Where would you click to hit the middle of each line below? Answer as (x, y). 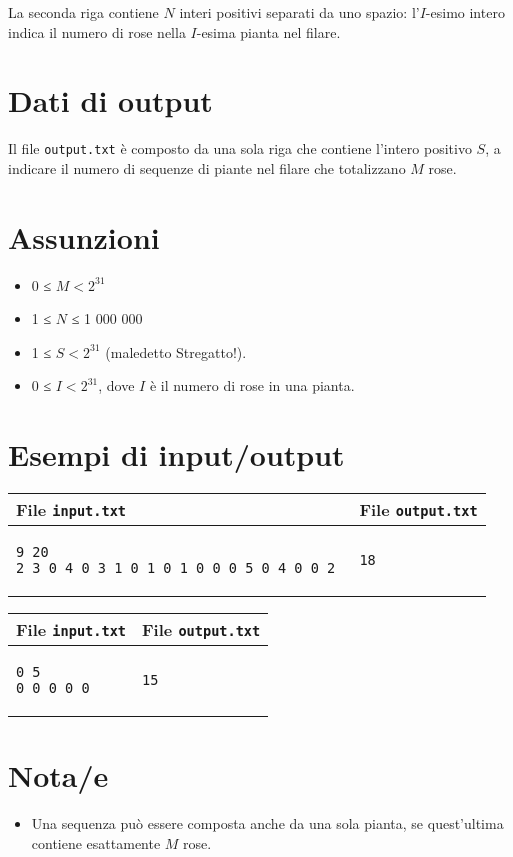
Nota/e (58, 775)
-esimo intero (465, 12)
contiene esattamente (96, 842)
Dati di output (110, 100)
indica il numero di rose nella (97, 31)
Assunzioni (84, 236)
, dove (116, 385)
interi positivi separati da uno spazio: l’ (299, 12)
